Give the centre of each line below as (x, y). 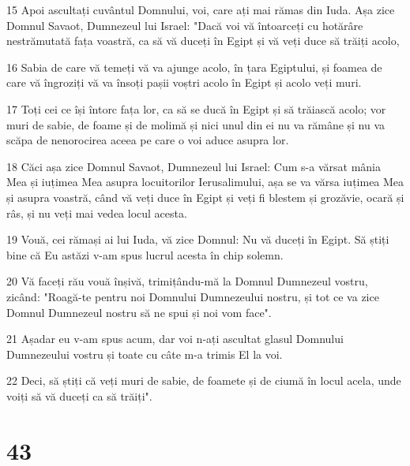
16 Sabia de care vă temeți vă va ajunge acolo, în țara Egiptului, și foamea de (194, 67)
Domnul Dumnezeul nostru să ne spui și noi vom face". (139, 312)
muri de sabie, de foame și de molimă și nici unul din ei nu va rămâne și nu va (196, 124)
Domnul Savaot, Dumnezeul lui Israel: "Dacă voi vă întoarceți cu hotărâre (185, 25)
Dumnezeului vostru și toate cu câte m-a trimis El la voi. (145, 354)
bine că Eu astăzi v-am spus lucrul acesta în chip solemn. (145, 254)
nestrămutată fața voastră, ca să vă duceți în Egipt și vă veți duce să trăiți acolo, (203, 41)
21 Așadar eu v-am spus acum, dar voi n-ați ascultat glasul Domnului (175, 339)
